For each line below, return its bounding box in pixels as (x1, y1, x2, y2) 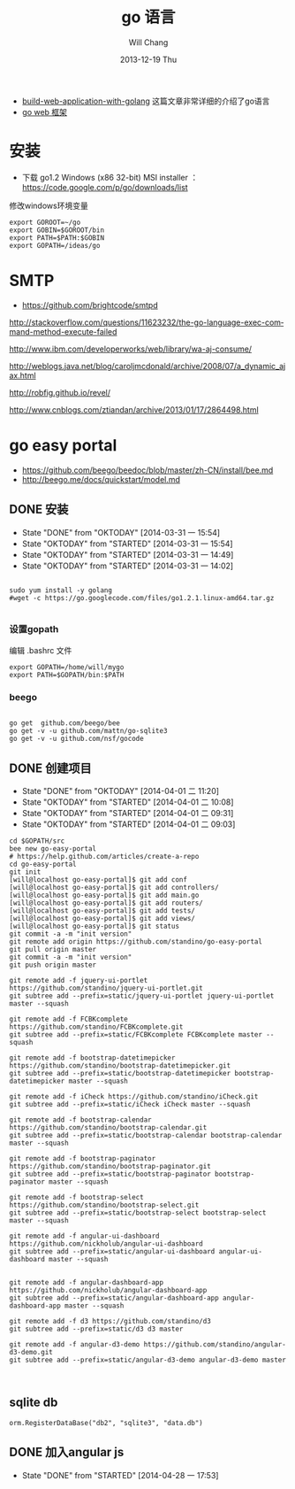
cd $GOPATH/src (9, 837, 65, 845)
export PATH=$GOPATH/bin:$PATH (9, 670, 125, 679)
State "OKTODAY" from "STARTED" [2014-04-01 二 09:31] (21, 807, 234, 818)
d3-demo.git (9, 1347, 53, 1356)
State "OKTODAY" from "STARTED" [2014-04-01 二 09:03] (21, 819, 236, 829)
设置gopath (9, 623, 59, 636)
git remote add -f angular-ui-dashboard (9, 1231, 161, 1240)
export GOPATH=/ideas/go (9, 241, 101, 250)
